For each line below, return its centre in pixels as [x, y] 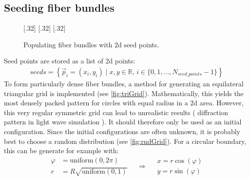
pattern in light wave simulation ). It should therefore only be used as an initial [123, 122]
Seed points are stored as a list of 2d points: [70, 61]
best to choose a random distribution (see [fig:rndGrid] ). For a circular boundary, [125, 141]
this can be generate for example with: [61, 150]
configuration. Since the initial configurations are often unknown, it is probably [122, 131]
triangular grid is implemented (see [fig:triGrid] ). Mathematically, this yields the [124, 93]
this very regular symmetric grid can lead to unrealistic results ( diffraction [116, 112]
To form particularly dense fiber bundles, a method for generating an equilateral [124, 84]
